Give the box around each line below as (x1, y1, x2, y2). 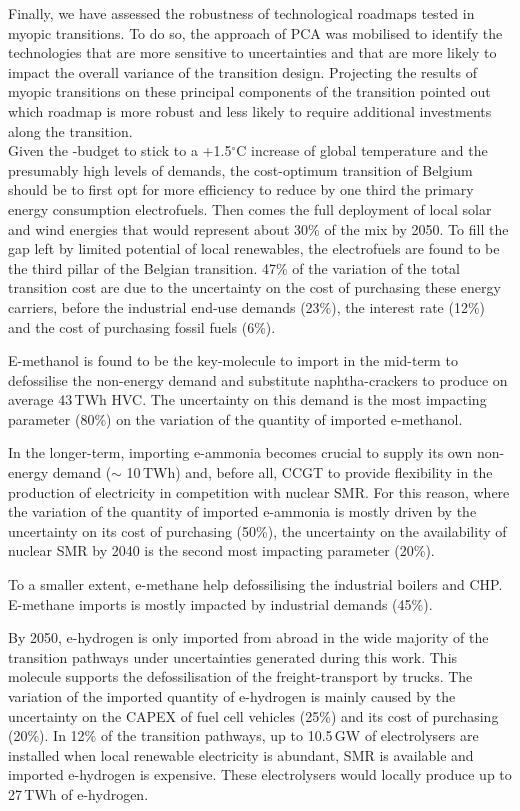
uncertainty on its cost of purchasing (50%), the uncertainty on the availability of (8, 520, 507, 541)
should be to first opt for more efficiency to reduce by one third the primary (8, 179, 474, 200)
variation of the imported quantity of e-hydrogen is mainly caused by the (8, 686, 456, 706)
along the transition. (8, 120, 133, 141)
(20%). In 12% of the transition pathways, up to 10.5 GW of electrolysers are (8, 725, 479, 746)
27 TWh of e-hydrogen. (8, 783, 149, 804)
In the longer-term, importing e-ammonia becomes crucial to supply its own (8, 442, 473, 463)
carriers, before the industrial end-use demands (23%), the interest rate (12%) (8, 296, 486, 317)
